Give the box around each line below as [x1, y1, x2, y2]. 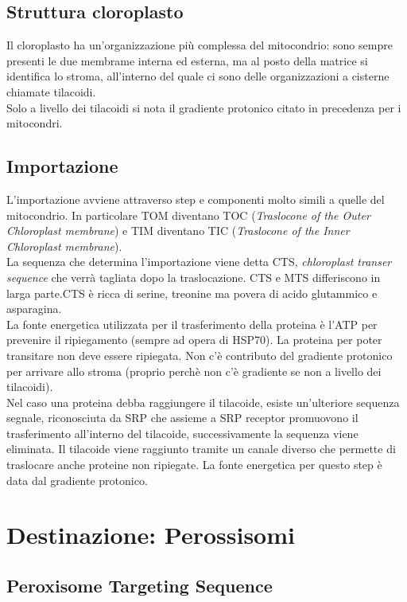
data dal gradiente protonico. [6, 471, 148, 488]
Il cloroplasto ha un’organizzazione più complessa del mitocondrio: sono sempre [6, 37, 393, 53]
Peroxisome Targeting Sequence [6, 573, 273, 598]
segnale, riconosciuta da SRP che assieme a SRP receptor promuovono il [6, 409, 359, 426]
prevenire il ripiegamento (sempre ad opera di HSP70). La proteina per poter [6, 331, 382, 348]
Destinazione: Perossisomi [6, 518, 295, 551]
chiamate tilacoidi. [6, 83, 96, 100]
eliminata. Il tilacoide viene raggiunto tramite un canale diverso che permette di [6, 440, 396, 457]
